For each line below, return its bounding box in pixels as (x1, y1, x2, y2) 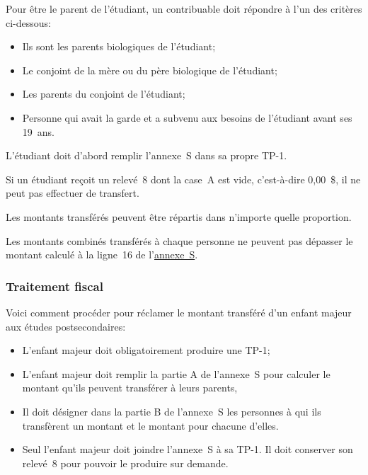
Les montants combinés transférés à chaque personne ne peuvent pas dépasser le (6, 233, 353, 248)
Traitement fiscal (6, 277, 103, 294)
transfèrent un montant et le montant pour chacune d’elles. (22, 418, 279, 433)
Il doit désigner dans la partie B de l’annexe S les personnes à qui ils (22, 404, 321, 418)
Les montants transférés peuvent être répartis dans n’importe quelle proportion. (6, 209, 352, 224)
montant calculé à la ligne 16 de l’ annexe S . (6, 247, 198, 262)
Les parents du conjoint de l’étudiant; (22, 86, 185, 101)
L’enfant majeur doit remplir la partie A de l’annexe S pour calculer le (22, 366, 330, 381)
